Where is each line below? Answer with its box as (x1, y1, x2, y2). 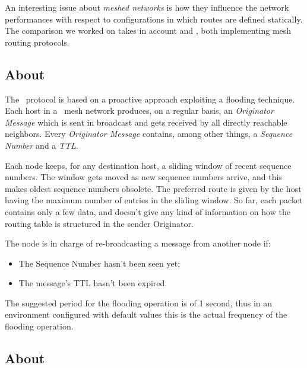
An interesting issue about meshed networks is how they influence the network (5, 1, 289, 13)
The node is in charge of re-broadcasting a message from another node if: (5, 237, 271, 249)
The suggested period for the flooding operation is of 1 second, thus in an (5, 296, 273, 309)
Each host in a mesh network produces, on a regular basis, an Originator (5, 104, 274, 117)
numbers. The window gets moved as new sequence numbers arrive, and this (5, 171, 282, 183)
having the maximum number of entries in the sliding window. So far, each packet (5, 194, 303, 206)
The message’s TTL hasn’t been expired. (18, 277, 167, 289)
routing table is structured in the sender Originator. (5, 217, 194, 229)
